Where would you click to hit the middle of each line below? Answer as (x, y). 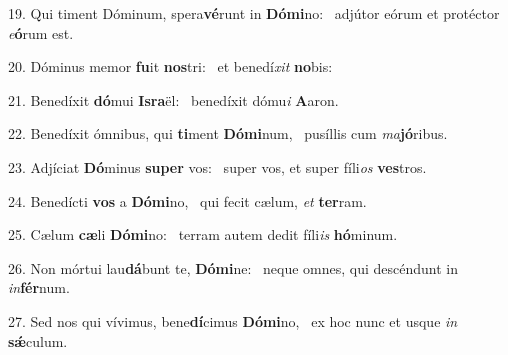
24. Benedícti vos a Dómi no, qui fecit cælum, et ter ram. (187, 200)
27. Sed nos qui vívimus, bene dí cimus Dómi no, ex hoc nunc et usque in (233, 320)
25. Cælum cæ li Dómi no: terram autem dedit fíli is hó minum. (203, 234)
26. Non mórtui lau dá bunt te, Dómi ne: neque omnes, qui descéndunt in (233, 267)
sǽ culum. (38, 340)
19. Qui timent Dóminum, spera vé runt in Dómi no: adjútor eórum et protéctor (254, 13)
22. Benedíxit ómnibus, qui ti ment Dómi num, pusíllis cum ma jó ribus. (228, 133)
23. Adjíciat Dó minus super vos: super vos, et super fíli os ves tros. (217, 166)
